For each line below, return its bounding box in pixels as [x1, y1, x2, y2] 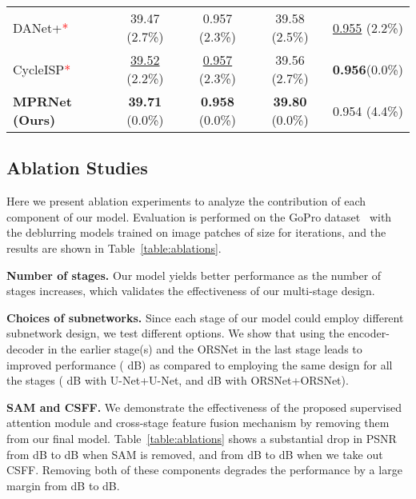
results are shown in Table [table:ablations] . [6, 239, 222, 256]
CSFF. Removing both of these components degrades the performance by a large [6, 461, 402, 478]
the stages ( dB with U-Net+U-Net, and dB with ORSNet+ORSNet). [6, 372, 349, 389]
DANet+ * [13, 18, 69, 37]
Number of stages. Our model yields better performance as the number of [6, 266, 382, 283]
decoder [6, 340, 45, 357]
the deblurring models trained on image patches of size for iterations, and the [6, 224, 386, 241]
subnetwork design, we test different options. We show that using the [6, 325, 345, 341]
